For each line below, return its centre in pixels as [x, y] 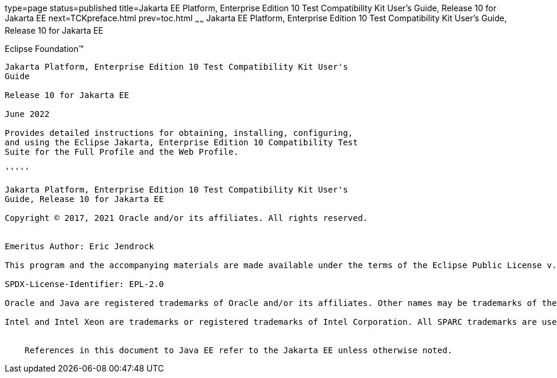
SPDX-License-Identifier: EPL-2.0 [84, 284]
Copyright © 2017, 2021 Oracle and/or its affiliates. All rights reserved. [186, 218]
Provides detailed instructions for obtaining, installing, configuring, [179, 133]
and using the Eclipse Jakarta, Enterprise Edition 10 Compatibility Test [181, 142]
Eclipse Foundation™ [44, 48]
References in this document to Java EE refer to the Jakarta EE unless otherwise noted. [238, 350]
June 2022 [27, 114]
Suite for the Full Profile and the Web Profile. [122, 151]
